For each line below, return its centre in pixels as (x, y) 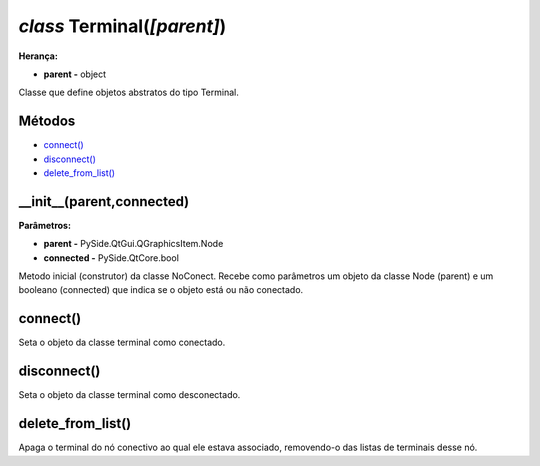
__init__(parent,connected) (104, 201)
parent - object (75, 74)
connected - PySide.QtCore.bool (111, 257)
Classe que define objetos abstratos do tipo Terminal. (128, 92)
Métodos (47, 121)
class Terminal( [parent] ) (122, 26)
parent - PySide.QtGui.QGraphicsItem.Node (133, 244)
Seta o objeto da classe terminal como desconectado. (129, 395)
